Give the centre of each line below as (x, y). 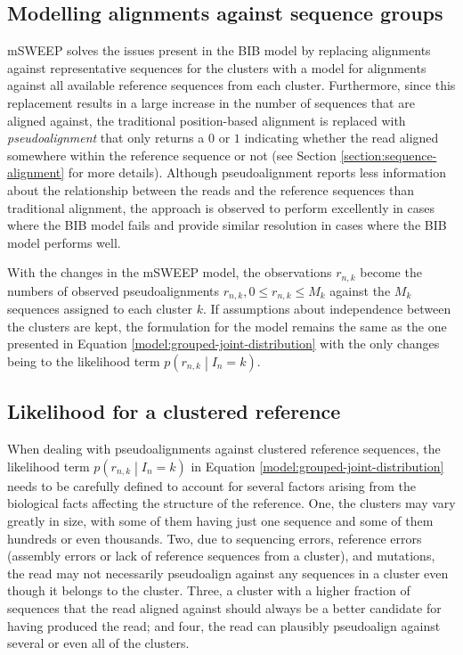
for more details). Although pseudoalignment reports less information (257, 172)
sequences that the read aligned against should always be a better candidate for (224, 607)
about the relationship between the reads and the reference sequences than (211, 189)
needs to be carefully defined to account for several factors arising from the (212, 485)
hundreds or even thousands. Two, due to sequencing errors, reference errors (215, 538)
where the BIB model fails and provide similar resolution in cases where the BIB (227, 225)
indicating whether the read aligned (341, 138)
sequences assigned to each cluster (100, 309)
